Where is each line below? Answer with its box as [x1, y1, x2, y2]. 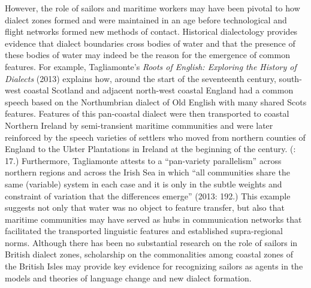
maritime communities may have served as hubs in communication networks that [5, 213, 302, 225]
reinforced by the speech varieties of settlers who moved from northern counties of [5, 131, 306, 143]
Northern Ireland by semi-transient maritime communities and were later [5, 119, 273, 131]
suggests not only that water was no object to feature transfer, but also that [5, 201, 285, 214]
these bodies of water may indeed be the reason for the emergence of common [5, 48, 290, 61]
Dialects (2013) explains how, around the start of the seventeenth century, [5, 72, 276, 84]
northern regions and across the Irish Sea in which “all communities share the [5, 166, 290, 178]
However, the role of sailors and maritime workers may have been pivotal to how [5, 2, 300, 14]
